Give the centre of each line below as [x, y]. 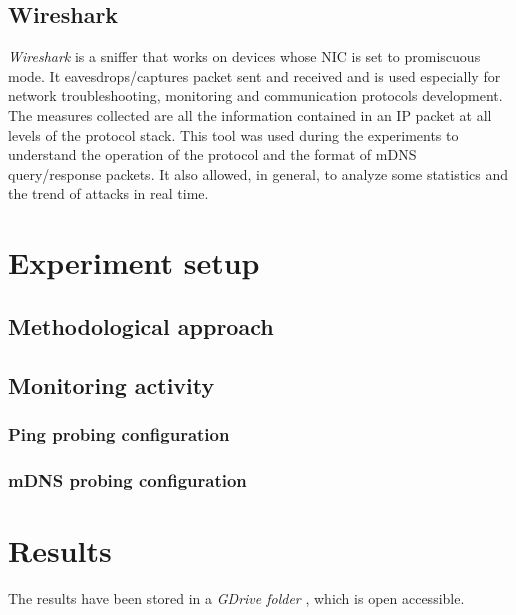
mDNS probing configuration [127, 479]
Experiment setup [134, 262]
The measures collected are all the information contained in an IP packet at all [250, 114]
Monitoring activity [111, 384]
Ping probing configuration [119, 433]
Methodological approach [141, 325]
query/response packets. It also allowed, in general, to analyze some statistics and [258, 173]
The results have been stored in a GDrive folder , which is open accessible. [236, 597]
